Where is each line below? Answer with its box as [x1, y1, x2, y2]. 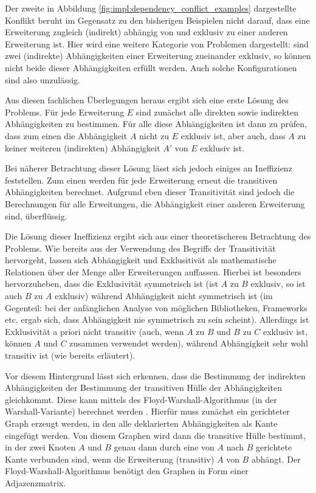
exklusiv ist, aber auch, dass [180, 129, 286, 142]
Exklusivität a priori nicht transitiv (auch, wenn [5, 325, 184, 337]
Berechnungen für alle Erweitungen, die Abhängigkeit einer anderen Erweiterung [5, 197, 305, 210]
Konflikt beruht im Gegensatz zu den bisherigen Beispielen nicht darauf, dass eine [5, 13, 310, 26]
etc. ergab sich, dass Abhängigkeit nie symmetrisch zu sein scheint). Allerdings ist [5, 313, 309, 326]
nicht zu [139, 129, 170, 142]
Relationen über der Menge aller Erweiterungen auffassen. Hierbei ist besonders [5, 265, 301, 278]
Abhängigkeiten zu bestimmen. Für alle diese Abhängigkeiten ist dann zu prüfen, [5, 117, 307, 130]
